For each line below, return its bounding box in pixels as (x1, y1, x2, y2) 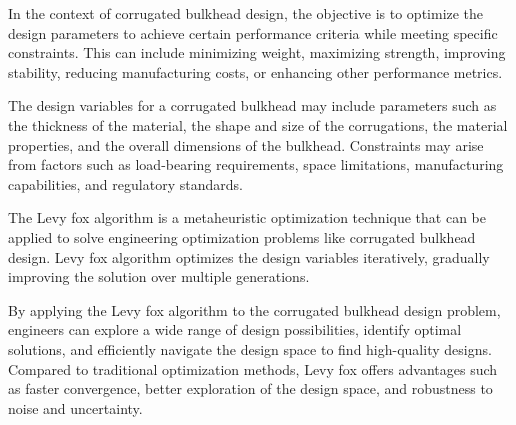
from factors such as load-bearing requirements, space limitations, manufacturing (8, 154, 504, 175)
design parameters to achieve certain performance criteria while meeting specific (8, 22, 498, 43)
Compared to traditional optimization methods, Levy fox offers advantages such (8, 358, 498, 379)
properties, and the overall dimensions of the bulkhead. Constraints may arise (8, 134, 484, 155)
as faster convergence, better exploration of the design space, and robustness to (8, 378, 493, 399)
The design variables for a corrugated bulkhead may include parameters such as (8, 95, 497, 116)
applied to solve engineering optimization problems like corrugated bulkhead (8, 226, 476, 247)
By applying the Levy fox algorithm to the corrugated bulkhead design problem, (8, 299, 501, 320)
